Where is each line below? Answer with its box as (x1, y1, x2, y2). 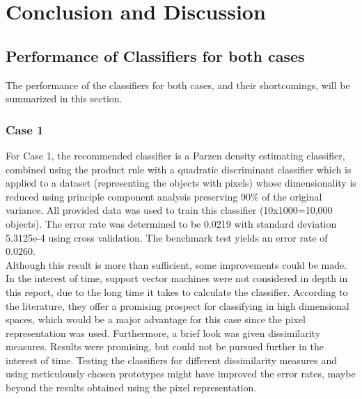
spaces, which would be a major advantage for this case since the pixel (6, 312, 306, 327)
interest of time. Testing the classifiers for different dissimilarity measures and (6, 352, 338, 367)
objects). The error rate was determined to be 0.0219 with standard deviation (6, 216, 337, 230)
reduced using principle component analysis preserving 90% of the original (6, 189, 322, 203)
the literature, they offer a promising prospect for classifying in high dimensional (6, 298, 349, 313)
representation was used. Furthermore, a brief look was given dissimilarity (6, 325, 321, 340)
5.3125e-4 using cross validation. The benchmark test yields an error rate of (6, 230, 328, 244)
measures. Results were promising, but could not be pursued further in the (6, 339, 324, 354)
